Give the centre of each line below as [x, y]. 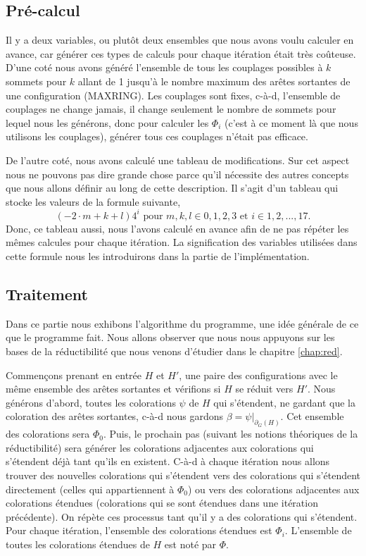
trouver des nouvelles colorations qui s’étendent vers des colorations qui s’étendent [183, 475]
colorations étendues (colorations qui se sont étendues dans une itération [162, 503]
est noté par [190, 544]
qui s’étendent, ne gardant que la [284, 402]
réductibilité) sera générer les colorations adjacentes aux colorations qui [160, 447]
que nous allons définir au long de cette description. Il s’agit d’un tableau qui [172, 188]
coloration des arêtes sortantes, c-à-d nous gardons [114, 416]
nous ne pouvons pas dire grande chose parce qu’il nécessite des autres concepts [177, 174]
